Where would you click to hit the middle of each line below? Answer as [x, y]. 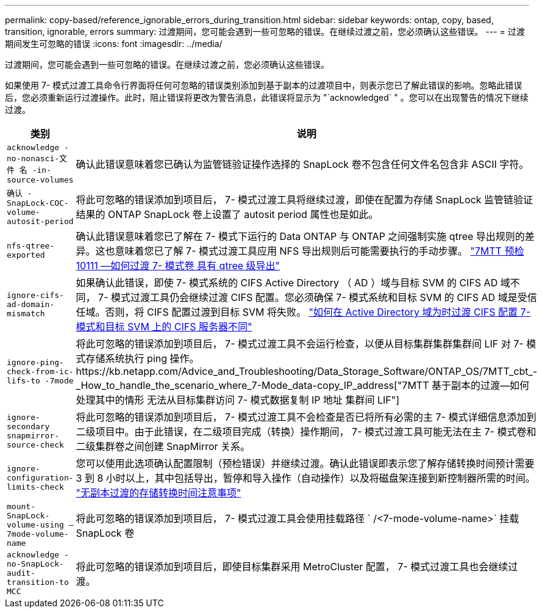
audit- [21, 573]
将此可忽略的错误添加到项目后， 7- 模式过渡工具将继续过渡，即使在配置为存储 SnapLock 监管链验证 [305, 200]
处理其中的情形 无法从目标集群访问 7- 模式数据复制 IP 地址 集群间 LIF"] [238, 400]
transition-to [38, 582]
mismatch [26, 313]
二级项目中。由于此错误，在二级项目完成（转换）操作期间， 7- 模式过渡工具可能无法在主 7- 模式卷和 [306, 432]
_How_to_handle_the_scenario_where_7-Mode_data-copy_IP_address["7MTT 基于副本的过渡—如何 [303, 385]
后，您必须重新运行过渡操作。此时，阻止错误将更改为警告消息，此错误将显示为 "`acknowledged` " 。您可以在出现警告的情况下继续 [267, 97]
